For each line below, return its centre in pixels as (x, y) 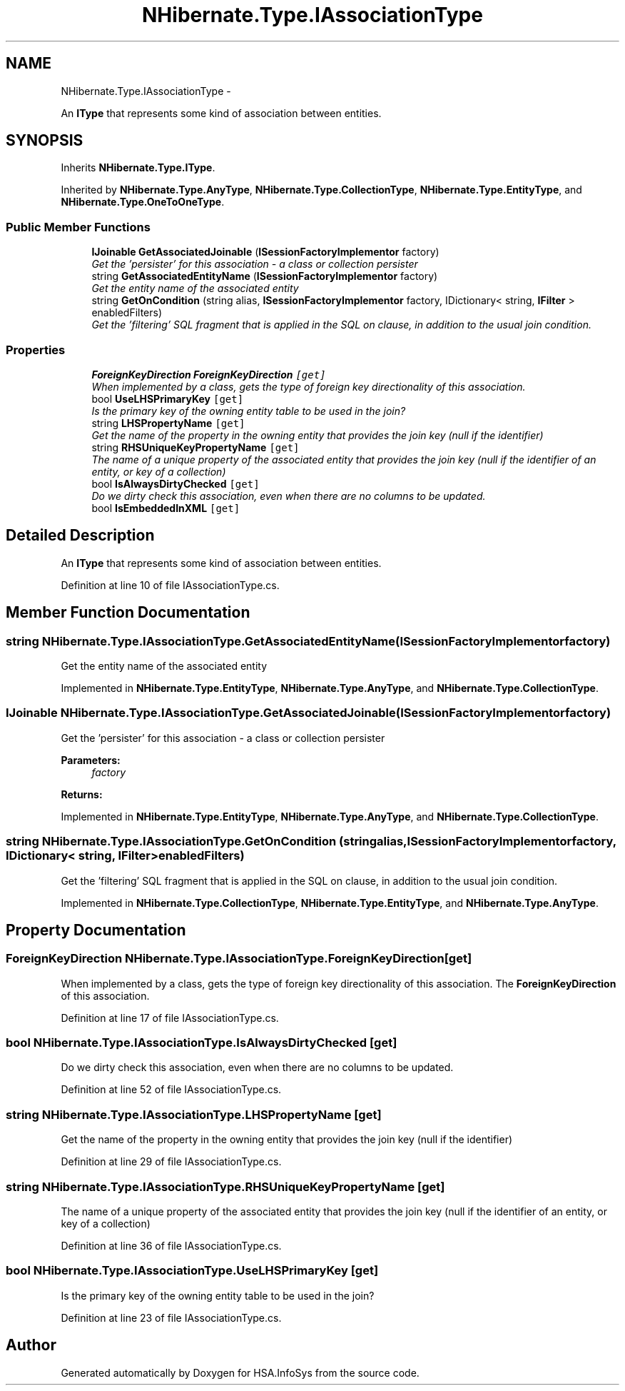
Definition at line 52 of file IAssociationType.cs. (171, 1090)
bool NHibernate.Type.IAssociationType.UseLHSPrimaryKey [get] (192, 1271)
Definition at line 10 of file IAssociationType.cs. (170, 585)
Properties (36, 350)
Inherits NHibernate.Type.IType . (138, 168)
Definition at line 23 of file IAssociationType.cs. (171, 1317)
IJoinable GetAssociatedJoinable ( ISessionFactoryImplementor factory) (265, 252)
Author (31, 1345)
